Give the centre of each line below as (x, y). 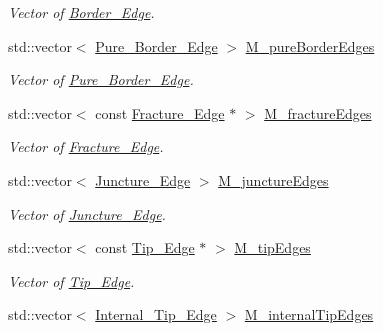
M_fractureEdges (318, 112)
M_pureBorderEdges (310, 45)
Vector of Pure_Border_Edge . (101, 79)
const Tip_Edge (145, 247)
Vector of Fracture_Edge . (86, 146)
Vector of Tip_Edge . (71, 280)
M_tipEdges (272, 247)
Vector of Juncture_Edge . (87, 213)
